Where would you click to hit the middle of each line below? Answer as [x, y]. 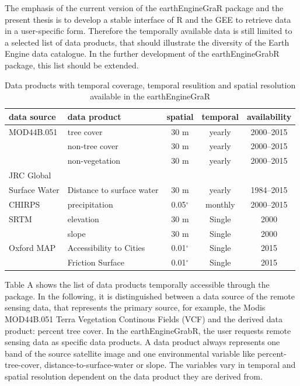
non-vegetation [94, 161]
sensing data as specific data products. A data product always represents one [142, 342]
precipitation [90, 204]
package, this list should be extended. [72, 65]
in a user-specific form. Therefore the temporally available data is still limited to [149, 31]
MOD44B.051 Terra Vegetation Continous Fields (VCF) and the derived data [144, 319]
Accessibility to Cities [106, 248]
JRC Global [30, 175]
